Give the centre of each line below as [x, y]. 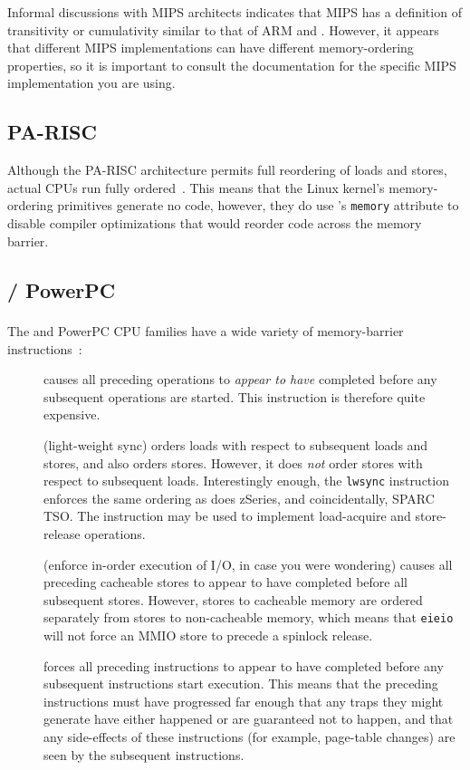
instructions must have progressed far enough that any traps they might [244, 701]
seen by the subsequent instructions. [144, 754]
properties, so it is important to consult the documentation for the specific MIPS [232, 65]
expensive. [72, 414]
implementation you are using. [91, 83]
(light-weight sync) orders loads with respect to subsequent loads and [236, 445]
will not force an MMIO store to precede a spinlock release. [208, 635]
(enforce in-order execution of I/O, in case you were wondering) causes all [248, 564]
